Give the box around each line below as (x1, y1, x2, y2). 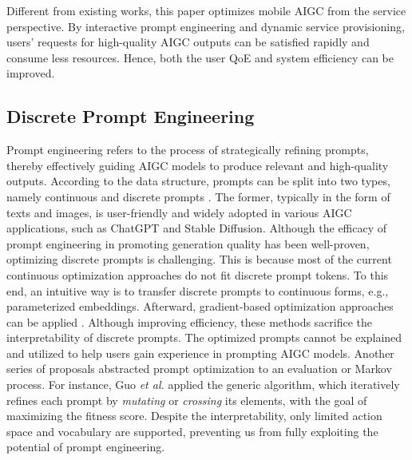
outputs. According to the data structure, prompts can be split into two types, (6, 172, 390, 189)
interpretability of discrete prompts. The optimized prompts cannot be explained (6, 329, 402, 346)
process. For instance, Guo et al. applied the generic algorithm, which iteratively (6, 376, 400, 393)
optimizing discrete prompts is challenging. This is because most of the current (6, 251, 392, 268)
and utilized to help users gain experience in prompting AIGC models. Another (6, 344, 394, 361)
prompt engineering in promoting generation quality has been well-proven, (6, 235, 370, 252)
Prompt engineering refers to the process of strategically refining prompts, (6, 141, 369, 158)
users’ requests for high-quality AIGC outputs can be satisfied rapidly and (6, 34, 370, 50)
